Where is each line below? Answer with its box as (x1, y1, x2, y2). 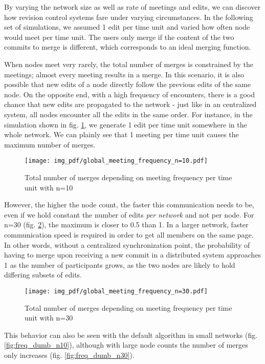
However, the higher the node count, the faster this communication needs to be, (4, 199, 254, 210)
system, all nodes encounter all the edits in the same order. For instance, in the (4, 109, 253, 119)
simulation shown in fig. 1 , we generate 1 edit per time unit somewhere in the (4, 119, 247, 130)
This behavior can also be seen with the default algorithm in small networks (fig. (4, 329, 258, 340)
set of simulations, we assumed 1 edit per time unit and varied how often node (4, 22, 250, 32)
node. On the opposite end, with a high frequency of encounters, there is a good (4, 89, 255, 99)
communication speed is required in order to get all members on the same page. (4, 229, 254, 240)
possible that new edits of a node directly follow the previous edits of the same (4, 79, 251, 90)
